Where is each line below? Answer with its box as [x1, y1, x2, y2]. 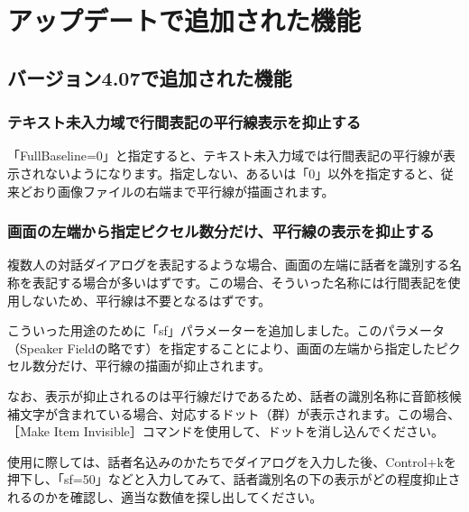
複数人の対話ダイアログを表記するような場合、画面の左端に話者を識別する [7, 255, 449, 274]
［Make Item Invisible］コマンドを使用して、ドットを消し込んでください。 [7, 422, 444, 441]
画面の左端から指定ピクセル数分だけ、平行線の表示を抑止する [7, 220, 435, 242]
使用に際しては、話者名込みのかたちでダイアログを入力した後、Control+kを [7, 452, 456, 471]
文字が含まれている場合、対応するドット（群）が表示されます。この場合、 [19, 404, 461, 423]
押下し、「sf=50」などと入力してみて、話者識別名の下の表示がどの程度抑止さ [7, 470, 461, 489]
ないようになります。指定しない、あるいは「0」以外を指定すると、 [44, 163, 441, 182]
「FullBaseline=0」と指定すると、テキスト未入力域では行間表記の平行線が [7, 146, 443, 165]
